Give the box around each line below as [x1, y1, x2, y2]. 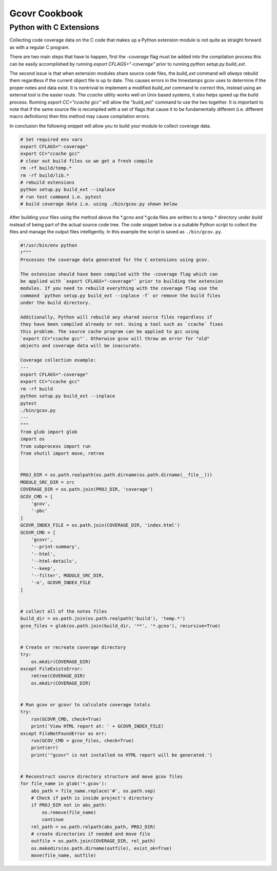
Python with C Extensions [9, 23, 100, 32]
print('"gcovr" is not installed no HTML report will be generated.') [31, 752, 213, 758]
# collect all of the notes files [20, 608, 107, 614]
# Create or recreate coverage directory [20, 644, 126, 650]
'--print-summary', [31, 544, 81, 550]
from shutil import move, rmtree [20, 450, 105, 457]
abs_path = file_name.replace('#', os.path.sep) [31, 788, 156, 794]
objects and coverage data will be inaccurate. [20, 343, 142, 349]
